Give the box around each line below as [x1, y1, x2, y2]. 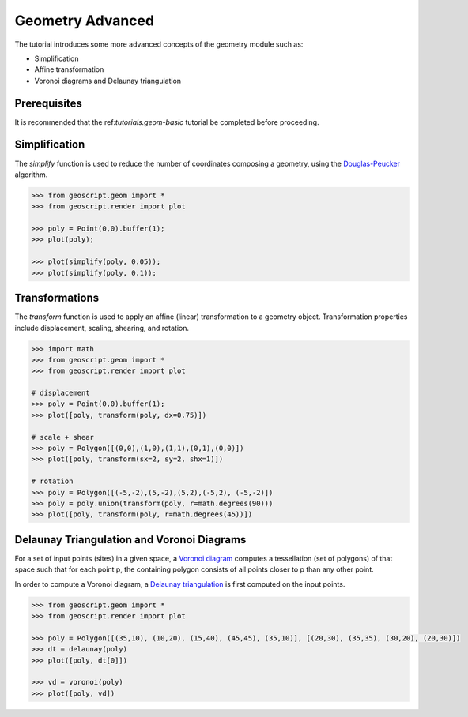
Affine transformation [34, 65, 104, 74]
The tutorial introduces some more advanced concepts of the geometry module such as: [14, 39, 304, 49]
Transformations [14, 291, 100, 305]
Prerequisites [14, 96, 82, 110]
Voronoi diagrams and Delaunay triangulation [34, 76, 182, 85]
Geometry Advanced [14, 12, 154, 29]
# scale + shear [31, 433, 95, 441]
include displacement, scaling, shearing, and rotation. [14, 323, 190, 332]
